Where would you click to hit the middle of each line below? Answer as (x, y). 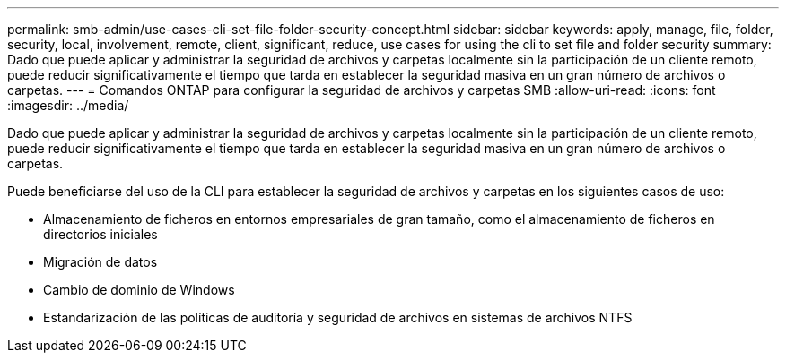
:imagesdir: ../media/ (68, 105)
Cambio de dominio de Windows (139, 290)
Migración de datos (100, 262)
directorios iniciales (100, 234)
